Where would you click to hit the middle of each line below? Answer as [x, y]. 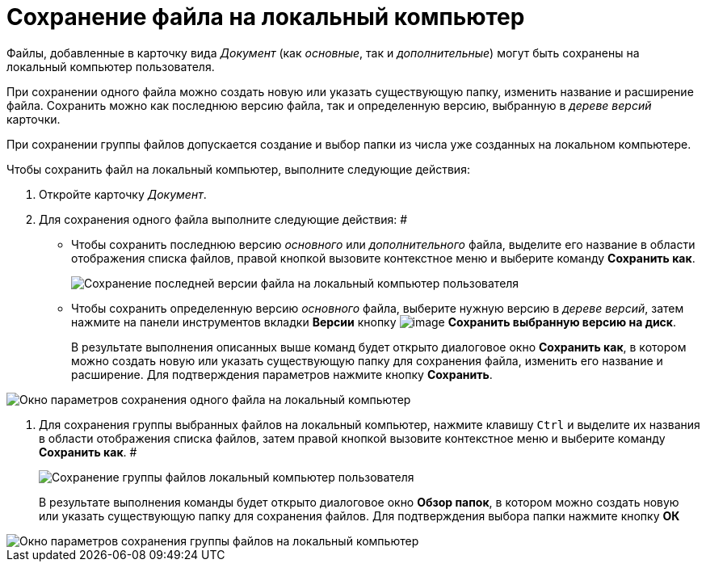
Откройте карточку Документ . [123, 194]
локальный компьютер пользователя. [111, 66]
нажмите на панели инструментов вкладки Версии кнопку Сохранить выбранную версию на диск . [374, 322]
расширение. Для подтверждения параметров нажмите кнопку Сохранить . [282, 374]
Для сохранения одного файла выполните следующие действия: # [223, 219]
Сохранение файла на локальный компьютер [266, 17]
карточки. [34, 119]
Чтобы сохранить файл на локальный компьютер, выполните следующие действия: [238, 169]
